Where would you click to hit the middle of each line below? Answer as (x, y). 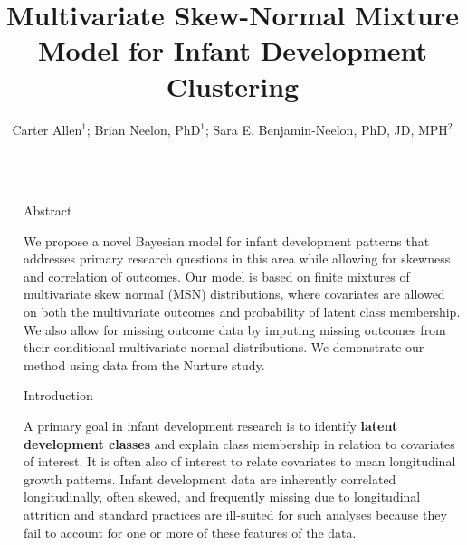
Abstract (48, 210)
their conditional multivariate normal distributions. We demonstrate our (224, 347)
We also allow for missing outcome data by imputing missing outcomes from (235, 329)
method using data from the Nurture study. (144, 364)
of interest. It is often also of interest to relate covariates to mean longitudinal (240, 461)
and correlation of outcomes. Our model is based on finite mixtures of (217, 276)
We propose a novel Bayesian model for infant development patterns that (227, 240)
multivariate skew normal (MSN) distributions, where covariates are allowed (234, 294)
